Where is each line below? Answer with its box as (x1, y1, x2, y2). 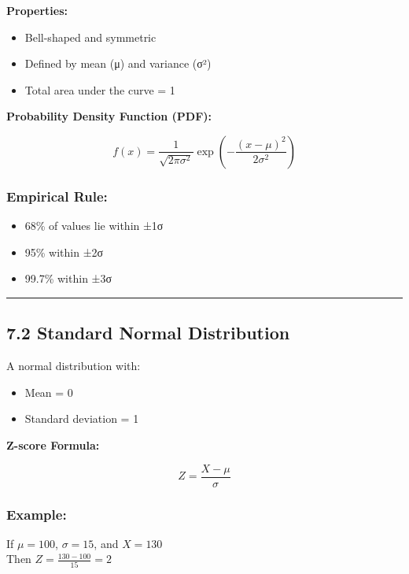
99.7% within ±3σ (24, 270, 112, 287)
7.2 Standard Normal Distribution (6, 320, 290, 345)
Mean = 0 (24, 383, 73, 400)
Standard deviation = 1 (24, 410, 139, 427)
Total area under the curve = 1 (24, 81, 175, 98)
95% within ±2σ (24, 243, 104, 260)
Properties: (6, 2, 68, 18)
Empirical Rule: (6, 186, 108, 206)
